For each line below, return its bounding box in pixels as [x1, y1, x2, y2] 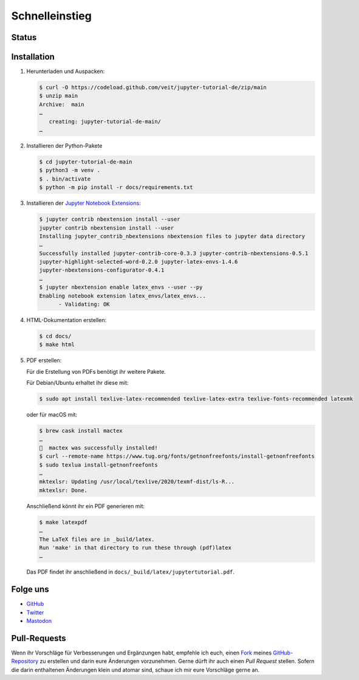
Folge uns [11, 584, 49, 595]
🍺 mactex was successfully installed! [39, 444, 158, 451]
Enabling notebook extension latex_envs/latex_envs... [39, 292, 206, 299]
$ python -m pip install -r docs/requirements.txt [39, 184, 194, 191]
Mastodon [26, 617, 52, 625]
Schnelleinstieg [11, 9, 92, 22]
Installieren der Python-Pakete [26, 142, 103, 149]
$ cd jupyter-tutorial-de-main [39, 158, 133, 165]
